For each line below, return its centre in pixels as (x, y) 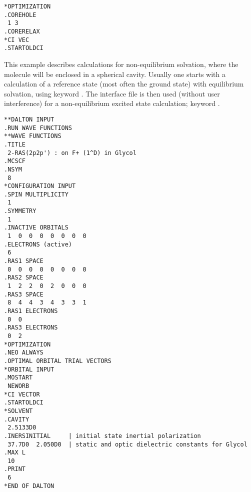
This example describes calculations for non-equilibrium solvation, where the (121, 64)
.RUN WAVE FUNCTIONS (38, 128)
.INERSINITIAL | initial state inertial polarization (102, 436)
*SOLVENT (18, 411)
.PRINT (15, 469)
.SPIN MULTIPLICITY (36, 194)
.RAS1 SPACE (24, 261)
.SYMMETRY (20, 211)
